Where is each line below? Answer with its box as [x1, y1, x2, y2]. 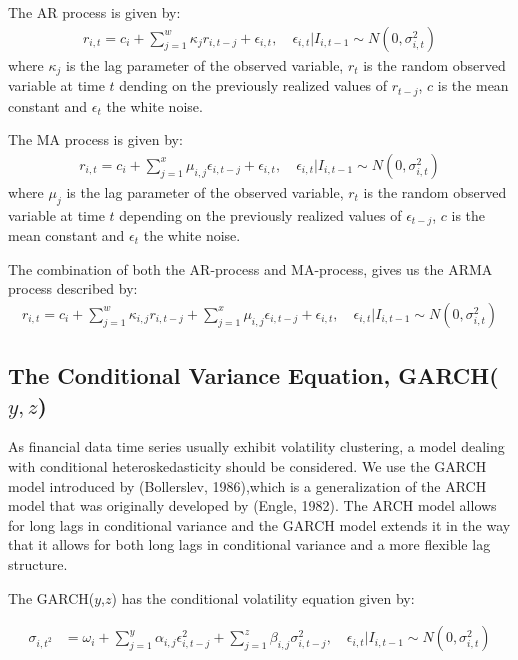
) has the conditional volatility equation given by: [111, 587, 415, 608]
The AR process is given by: [8, 2, 181, 22]
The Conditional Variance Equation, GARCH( [8, 360, 499, 391]
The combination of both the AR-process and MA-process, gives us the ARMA [8, 258, 493, 279]
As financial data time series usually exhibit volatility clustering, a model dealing [8, 436, 505, 457]
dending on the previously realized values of [119, 75, 388, 96]
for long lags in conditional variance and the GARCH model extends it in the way [8, 514, 511, 535]
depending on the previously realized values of [119, 204, 402, 225]
